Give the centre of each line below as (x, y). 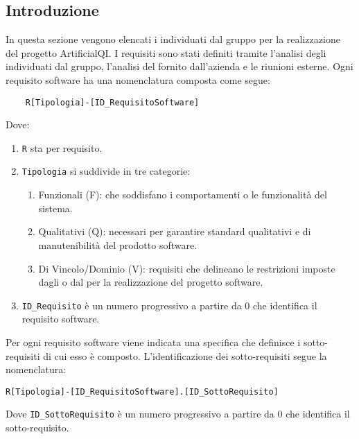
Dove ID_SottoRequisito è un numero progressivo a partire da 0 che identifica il (178, 414)
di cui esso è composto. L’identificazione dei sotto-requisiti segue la (185, 355)
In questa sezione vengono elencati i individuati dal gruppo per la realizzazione (173, 39)
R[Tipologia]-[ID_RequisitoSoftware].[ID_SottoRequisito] (142, 391)
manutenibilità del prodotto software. (118, 244)
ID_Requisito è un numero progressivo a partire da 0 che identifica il (169, 305)
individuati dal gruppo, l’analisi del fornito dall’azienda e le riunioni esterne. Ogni (179, 66)
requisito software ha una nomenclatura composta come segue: (138, 79)
